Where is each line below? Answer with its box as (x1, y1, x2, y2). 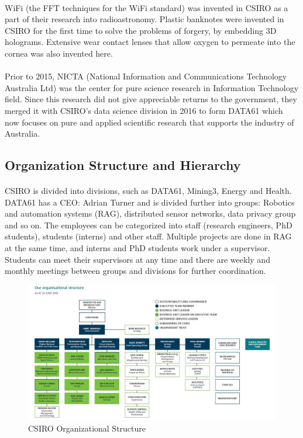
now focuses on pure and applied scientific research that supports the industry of (5, 116, 294, 128)
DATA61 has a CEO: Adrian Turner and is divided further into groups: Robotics (5, 196, 295, 208)
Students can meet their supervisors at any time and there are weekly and (5, 253, 270, 265)
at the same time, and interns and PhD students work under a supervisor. (5, 242, 270, 254)
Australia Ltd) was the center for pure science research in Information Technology (5, 81, 299, 93)
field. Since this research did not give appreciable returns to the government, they (5, 93, 297, 105)
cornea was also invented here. (5, 47, 113, 59)
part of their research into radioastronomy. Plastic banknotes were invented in (5, 13, 284, 25)
